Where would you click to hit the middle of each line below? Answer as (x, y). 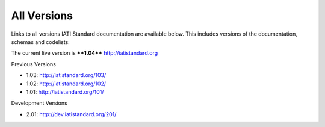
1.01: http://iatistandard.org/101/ (65, 92)
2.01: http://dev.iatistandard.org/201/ (71, 114)
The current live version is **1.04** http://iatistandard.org (85, 53)
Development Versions (39, 103)
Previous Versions (34, 64)
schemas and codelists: (41, 42)
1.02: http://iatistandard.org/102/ (66, 84)
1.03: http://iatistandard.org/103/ (66, 75)
